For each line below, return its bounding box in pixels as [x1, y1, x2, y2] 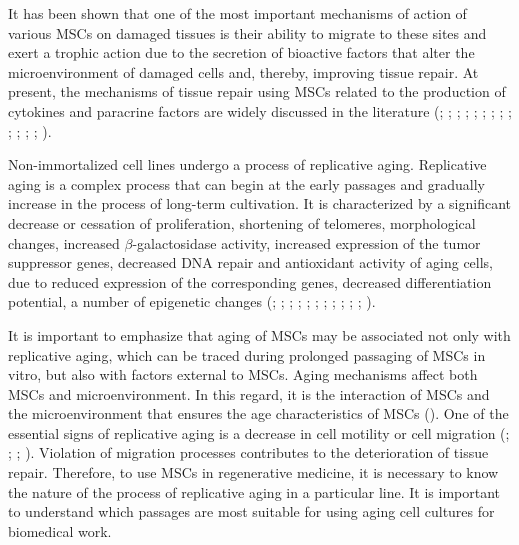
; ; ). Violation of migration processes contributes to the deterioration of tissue [8, 442, 489, 463]
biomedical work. [8, 520, 112, 541]
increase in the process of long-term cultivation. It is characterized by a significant [8, 193, 511, 214]
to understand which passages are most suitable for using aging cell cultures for [8, 501, 495, 522]
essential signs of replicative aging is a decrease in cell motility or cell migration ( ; [8, 422, 510, 443]
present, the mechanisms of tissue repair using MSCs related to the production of [8, 81, 506, 102]
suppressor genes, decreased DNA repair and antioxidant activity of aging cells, [8, 252, 494, 273]
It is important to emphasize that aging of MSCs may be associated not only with [8, 324, 511, 345]
